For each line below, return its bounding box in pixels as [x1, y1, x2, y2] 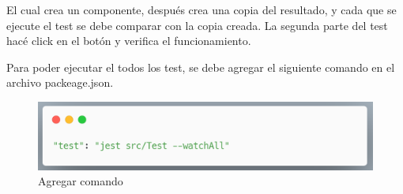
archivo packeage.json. [6, 74, 114, 91]
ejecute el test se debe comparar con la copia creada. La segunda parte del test [6, 17, 388, 33]
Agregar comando [38, 173, 123, 189]
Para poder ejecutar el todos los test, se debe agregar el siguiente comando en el [6, 58, 395, 75]
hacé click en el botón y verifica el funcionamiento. [6, 32, 251, 49]
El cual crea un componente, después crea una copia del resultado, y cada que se [6, 2, 397, 17]
